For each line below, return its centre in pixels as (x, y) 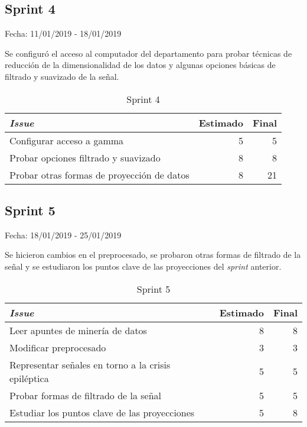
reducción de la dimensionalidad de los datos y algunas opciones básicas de (140, 65)
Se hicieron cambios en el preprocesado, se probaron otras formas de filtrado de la (153, 255)
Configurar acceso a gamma (67, 140)
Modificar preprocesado (58, 347)
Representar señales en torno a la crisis (90, 364)
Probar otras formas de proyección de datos (99, 174)
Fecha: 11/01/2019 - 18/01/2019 (63, 33)
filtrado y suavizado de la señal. (62, 76)
